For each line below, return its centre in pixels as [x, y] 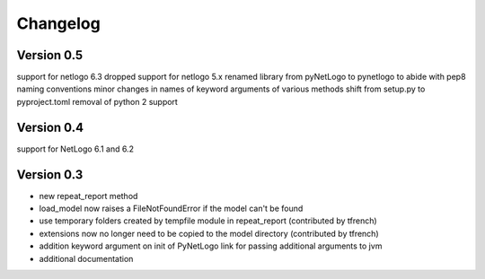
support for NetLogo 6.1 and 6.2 [75, 149]
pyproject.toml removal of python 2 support [97, 101]
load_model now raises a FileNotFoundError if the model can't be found [171, 209]
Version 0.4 [50, 127]
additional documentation [86, 258]
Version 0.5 [50, 55]
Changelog [58, 23]
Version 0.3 [50, 174]
